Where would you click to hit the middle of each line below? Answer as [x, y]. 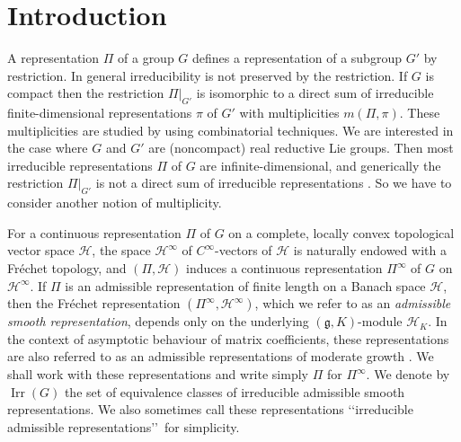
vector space [41, 250]
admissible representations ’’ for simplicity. [124, 426]
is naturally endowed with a [370, 250]
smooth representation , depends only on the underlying [158, 321]
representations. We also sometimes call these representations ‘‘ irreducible [210, 409]
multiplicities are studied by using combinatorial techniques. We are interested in [230, 130]
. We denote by [408, 374]
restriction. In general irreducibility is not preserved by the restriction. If [208, 75]
